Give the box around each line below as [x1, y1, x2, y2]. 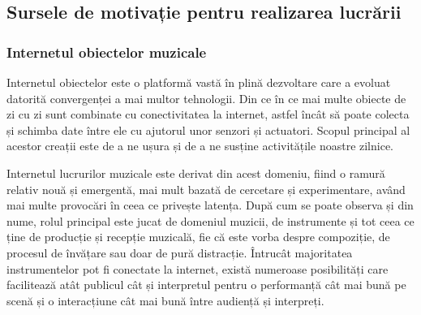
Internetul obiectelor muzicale [6, 41, 207, 62]
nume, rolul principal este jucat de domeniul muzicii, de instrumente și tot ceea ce [6, 212, 415, 229]
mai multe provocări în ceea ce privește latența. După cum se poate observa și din [6, 196, 414, 214]
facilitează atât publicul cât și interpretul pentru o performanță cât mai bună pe [6, 276, 406, 293]
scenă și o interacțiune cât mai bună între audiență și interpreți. [6, 291, 324, 309]
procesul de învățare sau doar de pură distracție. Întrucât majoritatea [6, 244, 353, 261]
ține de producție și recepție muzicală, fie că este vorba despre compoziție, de [6, 228, 390, 245]
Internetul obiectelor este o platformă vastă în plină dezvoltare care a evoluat [6, 74, 391, 90]
